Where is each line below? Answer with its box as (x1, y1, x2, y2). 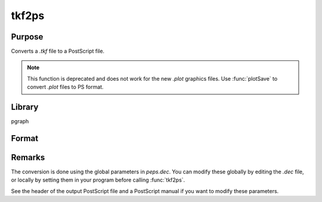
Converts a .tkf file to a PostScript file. (11, 48, 104, 55)
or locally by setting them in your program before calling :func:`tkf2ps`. (11, 176, 185, 183)
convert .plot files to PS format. (27, 84, 104, 91)
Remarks (11, 152, 45, 163)
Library (11, 102, 39, 112)
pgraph (11, 118, 29, 125)
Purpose (11, 32, 44, 42)
